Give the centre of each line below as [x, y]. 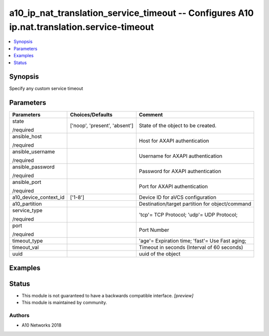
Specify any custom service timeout [46, 88]
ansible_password [33, 167]
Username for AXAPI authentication [181, 156]
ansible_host [27, 137]
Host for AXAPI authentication [174, 141]
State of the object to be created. [178, 126]
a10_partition [27, 204]
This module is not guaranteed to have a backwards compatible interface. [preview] [108, 295]
